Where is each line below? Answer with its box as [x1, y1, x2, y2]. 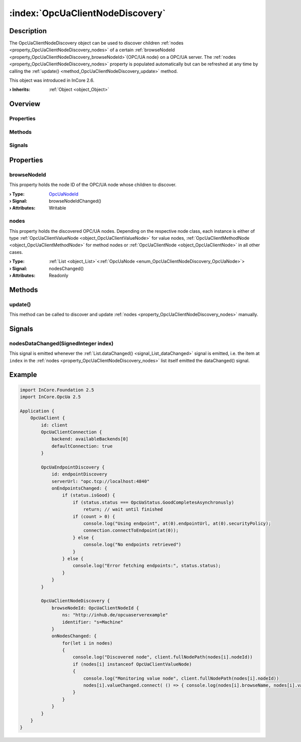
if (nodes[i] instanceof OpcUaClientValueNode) [73, 661, 192, 667]
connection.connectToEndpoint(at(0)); [83, 528, 179, 533]
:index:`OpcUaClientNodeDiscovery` [9, 8, 166, 19]
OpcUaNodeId [49, 191, 79, 197]
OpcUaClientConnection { [41, 429, 102, 435]
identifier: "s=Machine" [62, 619, 123, 625]
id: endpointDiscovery [51, 472, 107, 477]
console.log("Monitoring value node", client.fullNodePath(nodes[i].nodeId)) [83, 675, 279, 681]
